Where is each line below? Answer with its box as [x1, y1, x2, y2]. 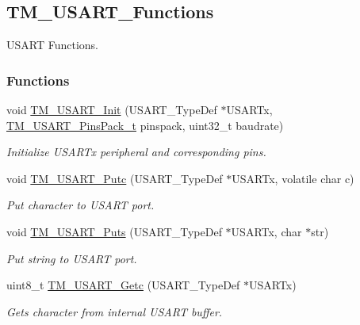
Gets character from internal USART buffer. [6, 303, 223, 319]
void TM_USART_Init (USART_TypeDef [6, 101, 217, 118]
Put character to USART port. [6, 197, 155, 213]
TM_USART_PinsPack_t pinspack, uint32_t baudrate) [6, 117, 284, 133]
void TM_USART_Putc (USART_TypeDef [6, 170, 223, 186]
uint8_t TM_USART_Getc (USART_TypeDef [6, 277, 240, 293]
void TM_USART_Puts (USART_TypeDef [6, 223, 222, 239]
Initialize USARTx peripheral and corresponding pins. [6, 143, 266, 160]
